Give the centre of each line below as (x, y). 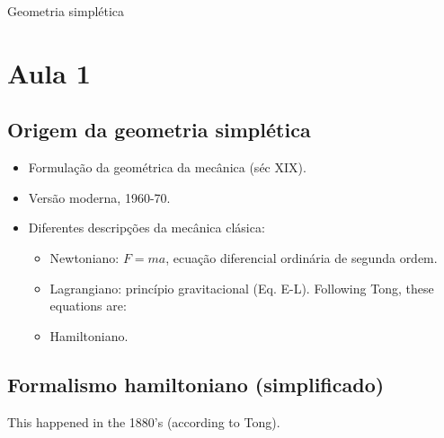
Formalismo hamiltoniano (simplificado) (196, 384)
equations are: (88, 306)
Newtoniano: (84, 257)
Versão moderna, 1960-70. (99, 197)
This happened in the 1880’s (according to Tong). (144, 421)
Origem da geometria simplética (159, 130)
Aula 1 (49, 72)
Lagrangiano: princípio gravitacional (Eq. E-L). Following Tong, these (242, 288)
